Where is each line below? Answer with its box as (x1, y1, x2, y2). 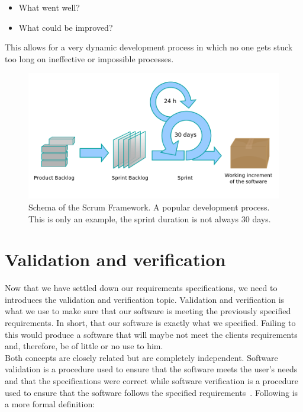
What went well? (18, 1, 80, 13)
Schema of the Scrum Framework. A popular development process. (28, 200, 270, 213)
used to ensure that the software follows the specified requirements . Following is (5, 386, 298, 398)
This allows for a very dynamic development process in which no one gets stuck (5, 41, 293, 53)
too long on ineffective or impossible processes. (5, 52, 174, 65)
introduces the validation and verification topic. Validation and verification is (5, 293, 285, 305)
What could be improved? (18, 21, 113, 33)
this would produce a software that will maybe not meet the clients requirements (5, 328, 298, 340)
